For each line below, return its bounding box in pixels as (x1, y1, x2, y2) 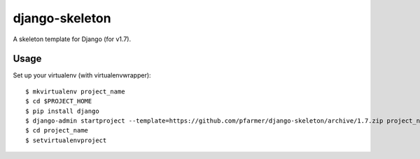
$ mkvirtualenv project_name (25, 87, 125, 96)
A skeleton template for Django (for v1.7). (13, 35, 132, 43)
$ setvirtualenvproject (25, 136, 107, 144)
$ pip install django (25, 107, 99, 115)
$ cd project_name (25, 126, 89, 135)
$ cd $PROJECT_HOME (25, 98, 92, 105)
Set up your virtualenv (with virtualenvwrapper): (13, 71, 151, 79)
